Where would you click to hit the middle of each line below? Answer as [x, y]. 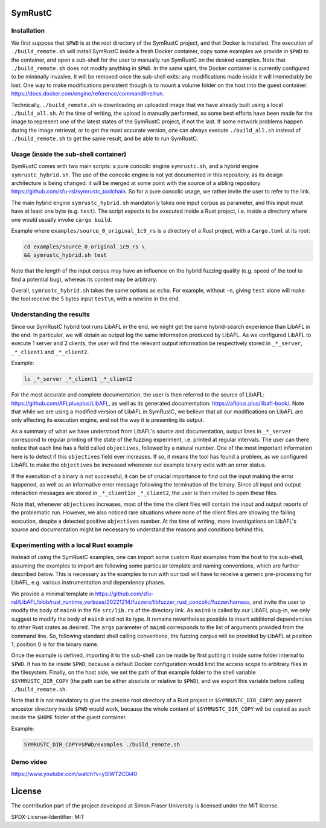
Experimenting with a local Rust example [72, 545]
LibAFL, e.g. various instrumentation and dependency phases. [88, 583]
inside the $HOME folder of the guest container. [69, 717]
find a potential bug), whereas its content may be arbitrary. [84, 279]
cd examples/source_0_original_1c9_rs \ [84, 247]
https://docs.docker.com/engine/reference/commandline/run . [88, 94]
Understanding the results [50, 314]
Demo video [29, 762]
